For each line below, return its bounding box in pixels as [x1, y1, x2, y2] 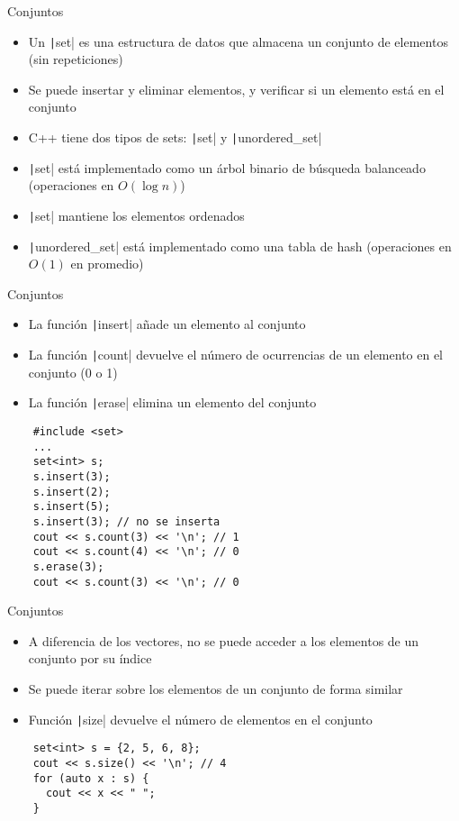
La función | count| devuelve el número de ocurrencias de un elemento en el [28, 345, 444, 364]
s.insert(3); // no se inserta [32, 515, 220, 528]
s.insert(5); [32, 500, 111, 514]
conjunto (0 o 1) [28, 362, 118, 381]
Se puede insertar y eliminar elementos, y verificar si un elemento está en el [28, 79, 445, 98]
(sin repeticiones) [28, 50, 123, 68]
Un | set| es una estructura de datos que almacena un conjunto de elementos [28, 32, 448, 50]
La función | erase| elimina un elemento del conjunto [28, 393, 317, 412]
